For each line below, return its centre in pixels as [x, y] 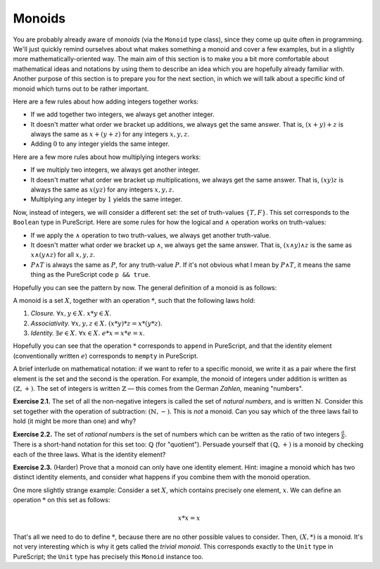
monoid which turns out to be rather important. [81, 89]
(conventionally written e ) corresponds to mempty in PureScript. [106, 356]
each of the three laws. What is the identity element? [89, 454]
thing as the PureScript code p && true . [90, 275]
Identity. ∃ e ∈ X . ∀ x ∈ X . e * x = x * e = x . [88, 333]
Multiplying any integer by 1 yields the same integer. [107, 199]
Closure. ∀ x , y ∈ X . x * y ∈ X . [71, 313]
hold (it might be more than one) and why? [75, 421]
